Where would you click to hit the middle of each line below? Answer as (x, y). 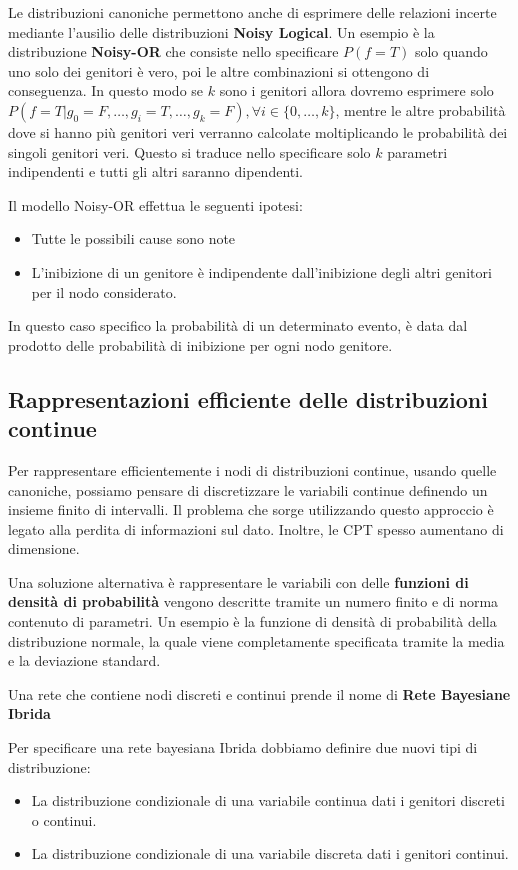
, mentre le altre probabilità (420, 109)
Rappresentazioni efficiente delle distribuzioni (248, 398)
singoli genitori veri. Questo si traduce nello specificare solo (189, 151)
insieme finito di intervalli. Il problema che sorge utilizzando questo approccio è (251, 509)
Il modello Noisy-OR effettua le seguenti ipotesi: (155, 204)
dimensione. (44, 548)
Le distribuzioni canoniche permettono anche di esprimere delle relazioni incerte (252, 12)
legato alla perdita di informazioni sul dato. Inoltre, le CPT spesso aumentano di (256, 528)
